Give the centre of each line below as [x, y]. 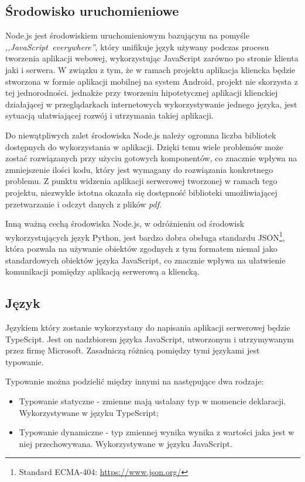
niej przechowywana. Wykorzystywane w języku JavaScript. [126, 443]
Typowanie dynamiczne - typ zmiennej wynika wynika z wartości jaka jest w [157, 432]
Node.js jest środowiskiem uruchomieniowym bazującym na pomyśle [127, 35]
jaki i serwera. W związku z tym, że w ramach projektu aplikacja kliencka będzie [150, 69]
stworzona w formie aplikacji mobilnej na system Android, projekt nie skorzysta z [152, 81]
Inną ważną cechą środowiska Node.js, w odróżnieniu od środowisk [125, 223]
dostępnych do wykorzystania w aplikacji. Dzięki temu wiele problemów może [144, 146]
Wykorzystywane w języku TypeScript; [89, 412]
